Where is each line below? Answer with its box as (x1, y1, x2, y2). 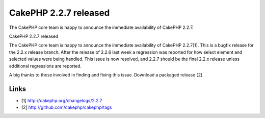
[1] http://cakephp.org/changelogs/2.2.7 (21, 97, 103, 103)
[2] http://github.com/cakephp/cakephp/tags (21, 104, 112, 110)
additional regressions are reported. (9, 63, 82, 69)
